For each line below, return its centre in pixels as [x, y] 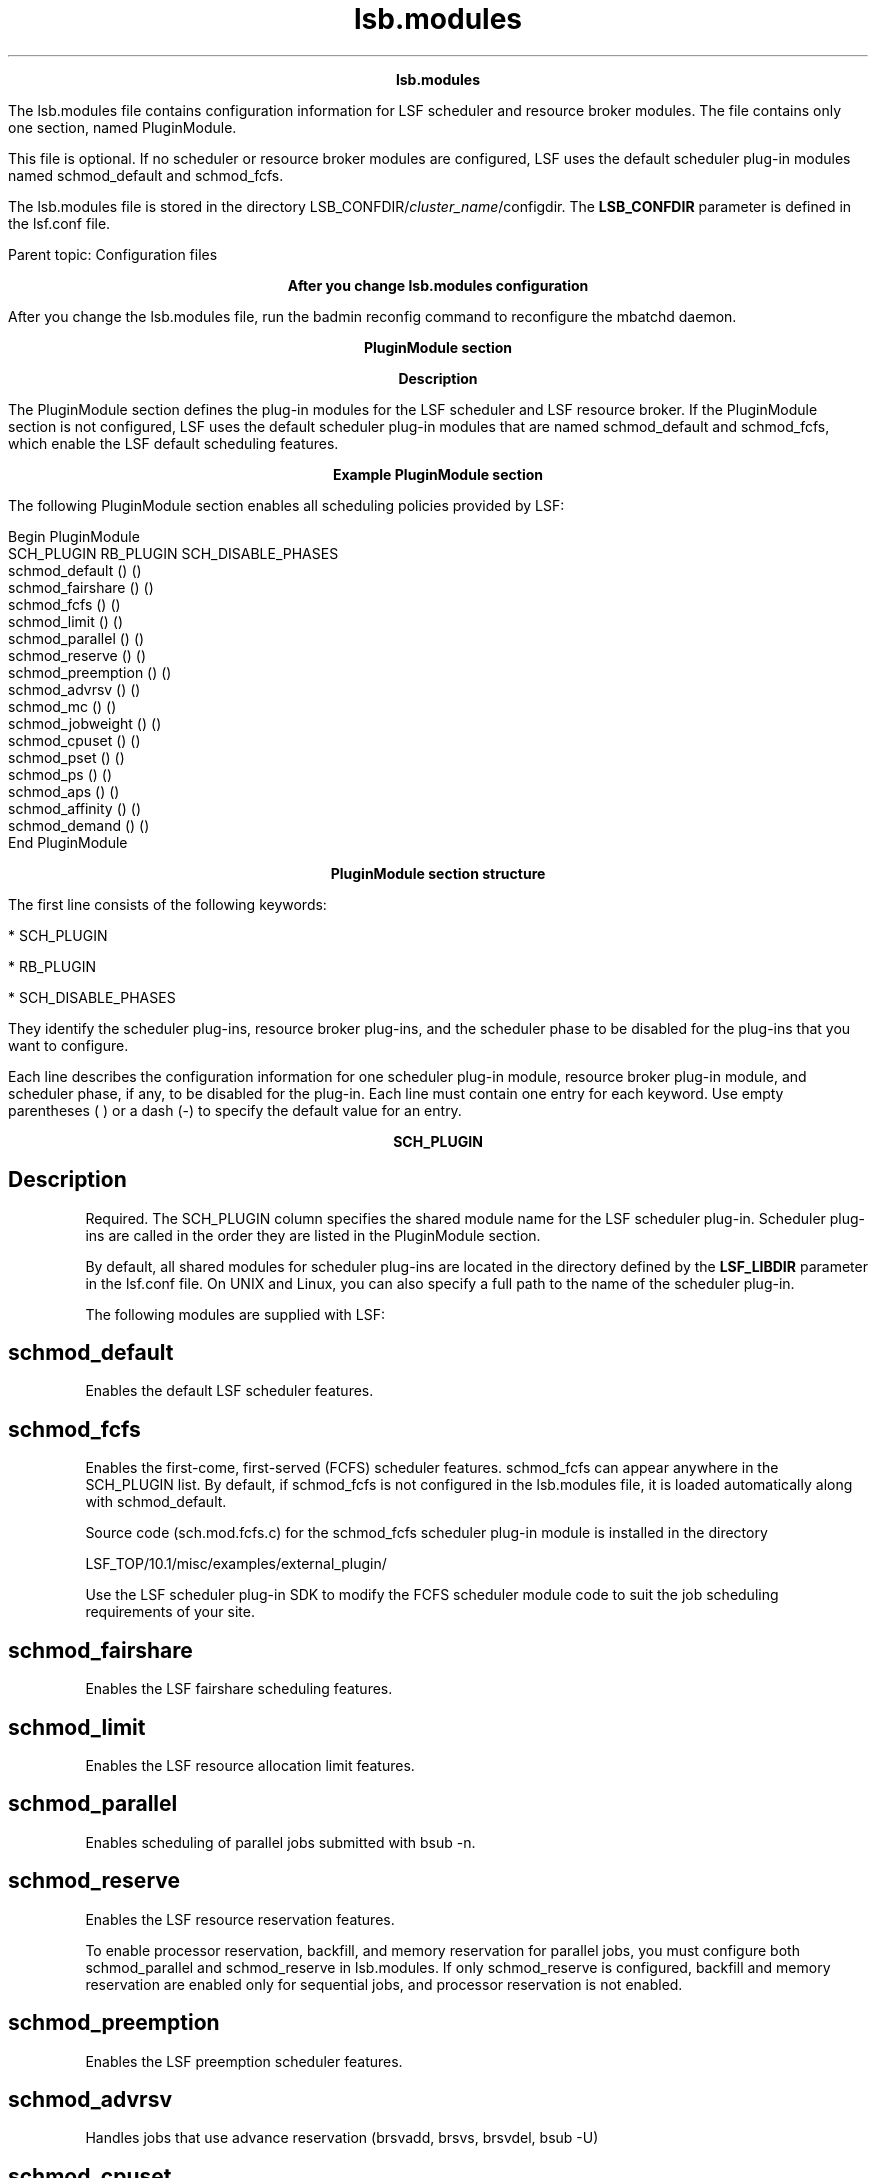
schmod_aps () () [64, 791]
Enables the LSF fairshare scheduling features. [239, 1689]
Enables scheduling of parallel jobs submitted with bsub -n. [280, 1842]
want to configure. [68, 1045]
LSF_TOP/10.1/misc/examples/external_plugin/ [236, 1564]
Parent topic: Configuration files [113, 254]
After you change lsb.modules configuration [438, 285]
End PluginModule [68, 842]
